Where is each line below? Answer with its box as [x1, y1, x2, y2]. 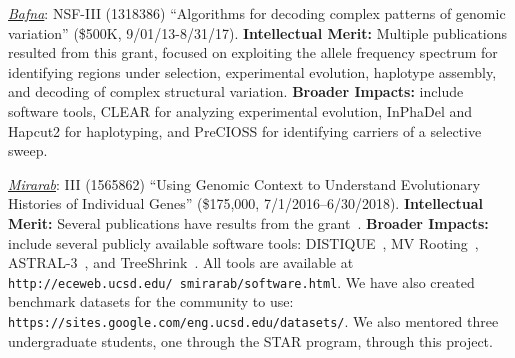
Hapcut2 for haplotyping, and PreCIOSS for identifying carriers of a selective [8, 120, 482, 141]
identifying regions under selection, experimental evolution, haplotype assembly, [8, 61, 497, 82]
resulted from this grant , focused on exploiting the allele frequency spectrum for [8, 42, 498, 63]
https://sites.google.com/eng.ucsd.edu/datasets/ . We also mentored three [8, 310, 499, 331]
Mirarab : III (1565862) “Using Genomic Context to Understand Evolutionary [8, 173, 481, 194]
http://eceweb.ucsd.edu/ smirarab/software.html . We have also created [8, 271, 475, 292]
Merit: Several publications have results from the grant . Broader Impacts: [8, 212, 489, 233]
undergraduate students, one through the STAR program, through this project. [8, 330, 493, 351]
